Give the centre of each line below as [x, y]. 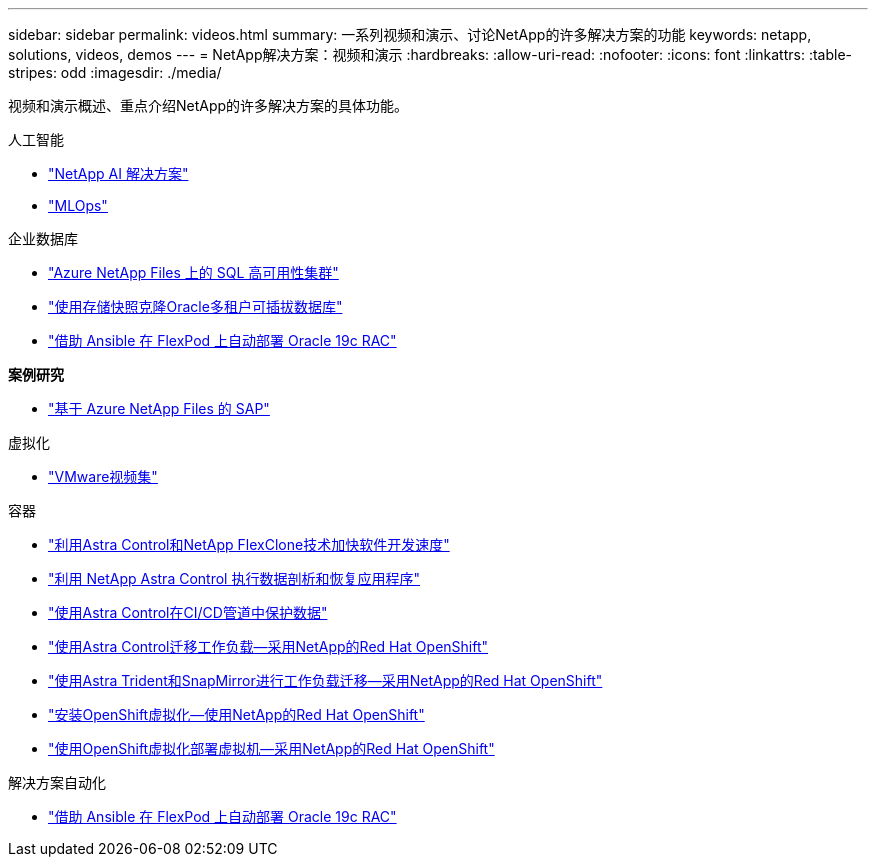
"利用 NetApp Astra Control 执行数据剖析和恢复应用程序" [234, 578]
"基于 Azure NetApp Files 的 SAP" [159, 408]
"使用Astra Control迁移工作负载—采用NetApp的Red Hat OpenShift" [268, 646]
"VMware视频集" [103, 476]
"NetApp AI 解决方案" [118, 173]
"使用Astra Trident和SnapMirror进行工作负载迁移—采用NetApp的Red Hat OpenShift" [325, 680]
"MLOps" [78, 205]
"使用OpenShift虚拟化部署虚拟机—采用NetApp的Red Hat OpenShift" [271, 748]
